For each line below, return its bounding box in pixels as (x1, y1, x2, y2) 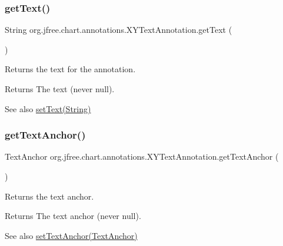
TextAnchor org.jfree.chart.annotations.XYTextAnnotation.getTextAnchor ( (5, 150, 279, 163)
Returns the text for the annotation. (5, 63, 136, 75)
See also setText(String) (5, 102, 91, 114)
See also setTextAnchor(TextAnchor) (5, 229, 138, 241)
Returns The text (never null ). (5, 83, 115, 95)
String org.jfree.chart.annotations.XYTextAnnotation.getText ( (5, 23, 232, 36)
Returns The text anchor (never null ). (5, 210, 141, 222)
